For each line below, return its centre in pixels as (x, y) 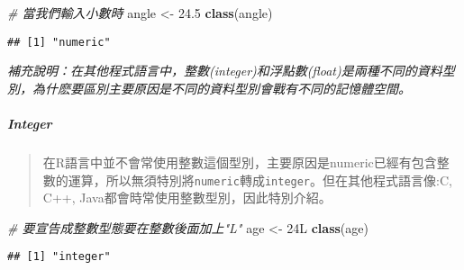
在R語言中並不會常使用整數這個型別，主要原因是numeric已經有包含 (240, 162)
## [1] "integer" (59, 257)
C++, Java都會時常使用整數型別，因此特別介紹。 (187, 198)
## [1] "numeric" (59, 42)
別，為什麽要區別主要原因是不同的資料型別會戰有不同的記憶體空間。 (209, 88)
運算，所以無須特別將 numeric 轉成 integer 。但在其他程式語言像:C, (260, 180)
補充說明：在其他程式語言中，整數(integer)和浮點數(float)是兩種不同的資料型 (231, 71)
